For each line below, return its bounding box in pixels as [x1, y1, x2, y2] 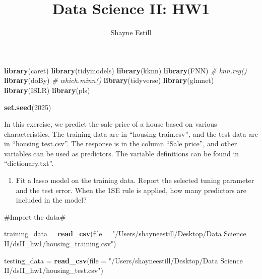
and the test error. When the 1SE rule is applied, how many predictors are [16, 184, 247, 195]
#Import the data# [4, 211, 66, 222]
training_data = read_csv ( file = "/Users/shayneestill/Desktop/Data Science [4, 228, 246, 239]
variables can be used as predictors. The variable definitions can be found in [4, 148, 239, 158]
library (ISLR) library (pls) [4, 84, 90, 95]
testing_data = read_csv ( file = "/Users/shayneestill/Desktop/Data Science [4, 255, 243, 265]
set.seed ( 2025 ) [4, 102, 51, 112]
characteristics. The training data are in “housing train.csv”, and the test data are [4, 128, 258, 139]
